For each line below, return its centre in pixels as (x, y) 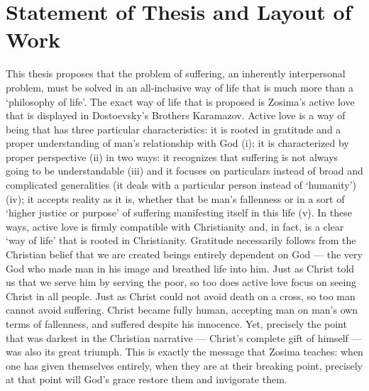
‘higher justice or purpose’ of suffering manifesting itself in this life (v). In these (179, 213)
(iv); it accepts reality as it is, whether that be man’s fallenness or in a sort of (175, 198)
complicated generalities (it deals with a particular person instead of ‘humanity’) (181, 185)
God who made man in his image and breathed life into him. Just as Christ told (180, 268)
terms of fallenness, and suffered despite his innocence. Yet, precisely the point (176, 324)
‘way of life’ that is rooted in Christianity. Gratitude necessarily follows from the (181, 240)
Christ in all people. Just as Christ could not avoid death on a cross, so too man (181, 296)
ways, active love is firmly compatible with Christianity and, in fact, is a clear (175, 226)
